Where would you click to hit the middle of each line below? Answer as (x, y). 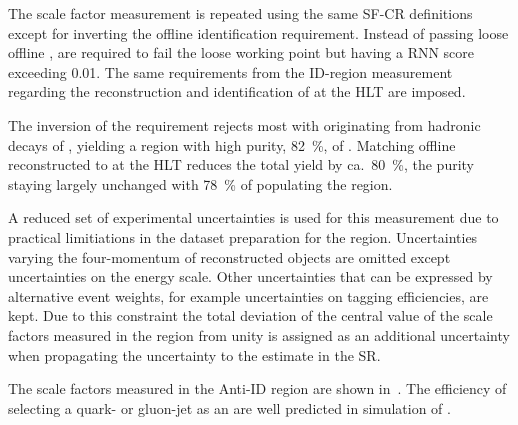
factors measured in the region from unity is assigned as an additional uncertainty (259, 334)
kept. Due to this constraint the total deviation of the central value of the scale (250, 315)
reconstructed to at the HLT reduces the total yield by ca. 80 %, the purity (241, 164)
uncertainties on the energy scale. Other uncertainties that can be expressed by (250, 276)
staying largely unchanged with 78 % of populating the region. (200, 183)
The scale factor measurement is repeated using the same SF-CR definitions (240, 13)
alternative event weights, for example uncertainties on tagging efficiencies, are (248, 295)
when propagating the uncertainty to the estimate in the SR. (194, 354)
